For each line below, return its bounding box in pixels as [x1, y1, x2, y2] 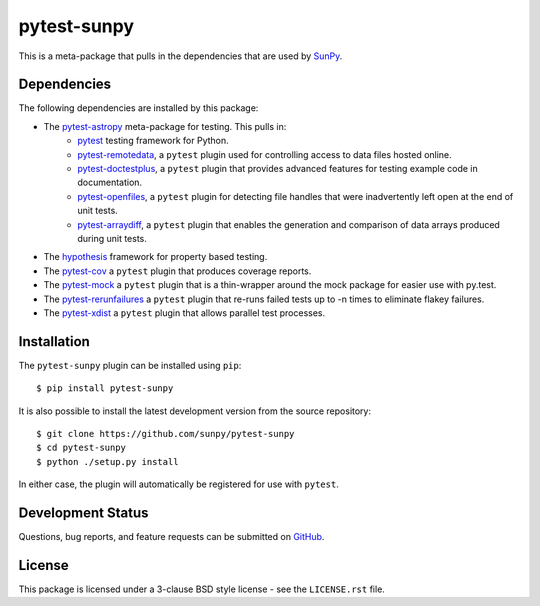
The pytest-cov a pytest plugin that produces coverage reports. [43, 265, 312, 277]
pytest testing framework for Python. [77, 135, 229, 147]
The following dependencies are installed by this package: [18, 102, 259, 114]
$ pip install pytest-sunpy [36, 383, 174, 394]
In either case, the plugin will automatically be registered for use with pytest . [18, 478, 339, 490]
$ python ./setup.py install [36, 456, 179, 467]
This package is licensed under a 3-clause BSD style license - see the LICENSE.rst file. [18, 583, 385, 595]
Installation [18, 333, 90, 350]
